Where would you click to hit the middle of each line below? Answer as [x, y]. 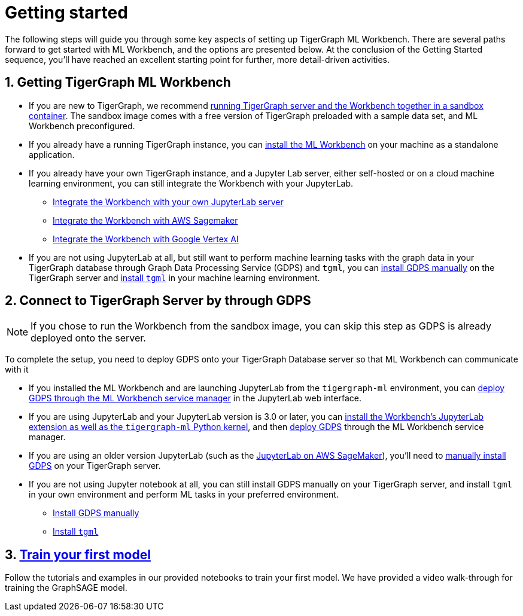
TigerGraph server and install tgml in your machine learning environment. [174, 277]
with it [17, 370]
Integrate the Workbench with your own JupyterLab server [168, 202]
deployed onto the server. [88, 338]
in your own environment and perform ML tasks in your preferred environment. [184, 495]
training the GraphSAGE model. [66, 588]
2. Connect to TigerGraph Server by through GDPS [158, 301]
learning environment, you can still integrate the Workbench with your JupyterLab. [191, 183]
